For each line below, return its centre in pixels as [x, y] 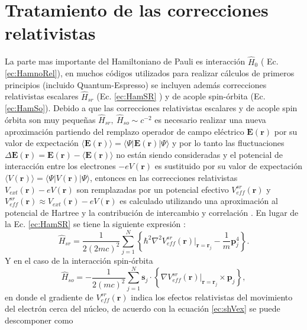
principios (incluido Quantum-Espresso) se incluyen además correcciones [136, 84]
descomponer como [39, 320]
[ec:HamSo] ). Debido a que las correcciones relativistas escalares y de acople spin [151, 108]
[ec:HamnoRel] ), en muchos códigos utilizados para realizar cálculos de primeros [150, 73]
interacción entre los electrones [60, 166]
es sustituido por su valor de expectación [229, 166]
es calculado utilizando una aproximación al [199, 201]
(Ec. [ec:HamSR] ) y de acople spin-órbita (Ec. [181, 96]
